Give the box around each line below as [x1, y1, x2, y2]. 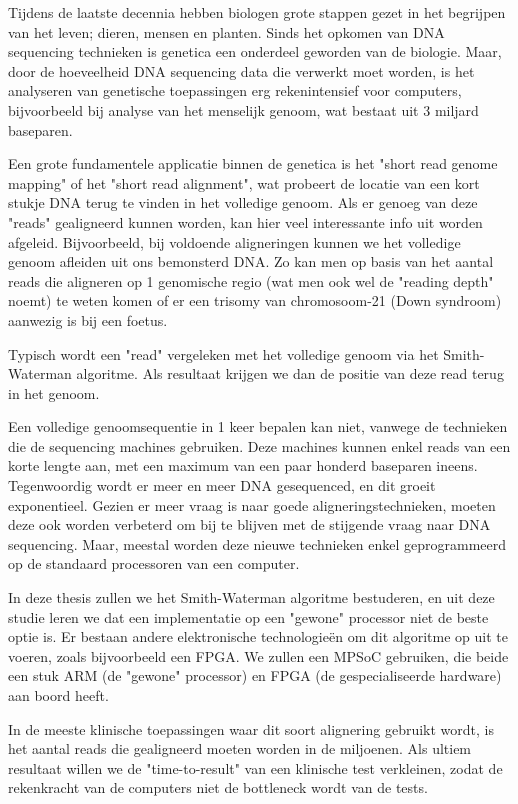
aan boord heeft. [8, 685, 109, 705]
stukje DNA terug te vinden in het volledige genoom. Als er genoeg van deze [8, 192, 478, 213]
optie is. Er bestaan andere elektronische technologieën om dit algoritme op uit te [8, 626, 508, 647]
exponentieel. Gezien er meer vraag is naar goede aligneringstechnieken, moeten [8, 494, 496, 515]
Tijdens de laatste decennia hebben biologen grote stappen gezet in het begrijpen [8, 2, 506, 22]
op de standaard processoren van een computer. [8, 553, 300, 574]
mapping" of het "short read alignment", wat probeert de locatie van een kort [8, 172, 480, 193]
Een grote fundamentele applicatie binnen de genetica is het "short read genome [8, 153, 498, 174]
